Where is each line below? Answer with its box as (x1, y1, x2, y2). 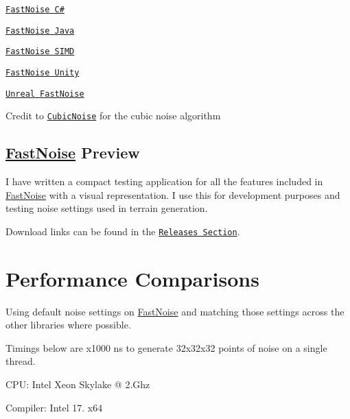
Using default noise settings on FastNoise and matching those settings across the (5, 304, 345, 318)
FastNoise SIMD (5, 47, 75, 57)
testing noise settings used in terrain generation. (5, 201, 208, 215)
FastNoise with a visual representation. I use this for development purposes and (5, 187, 340, 202)
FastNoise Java (5, 25, 75, 36)
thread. (5, 354, 36, 368)
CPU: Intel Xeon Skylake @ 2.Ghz (5, 377, 150, 392)
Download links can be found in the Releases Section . (5, 224, 240, 238)
